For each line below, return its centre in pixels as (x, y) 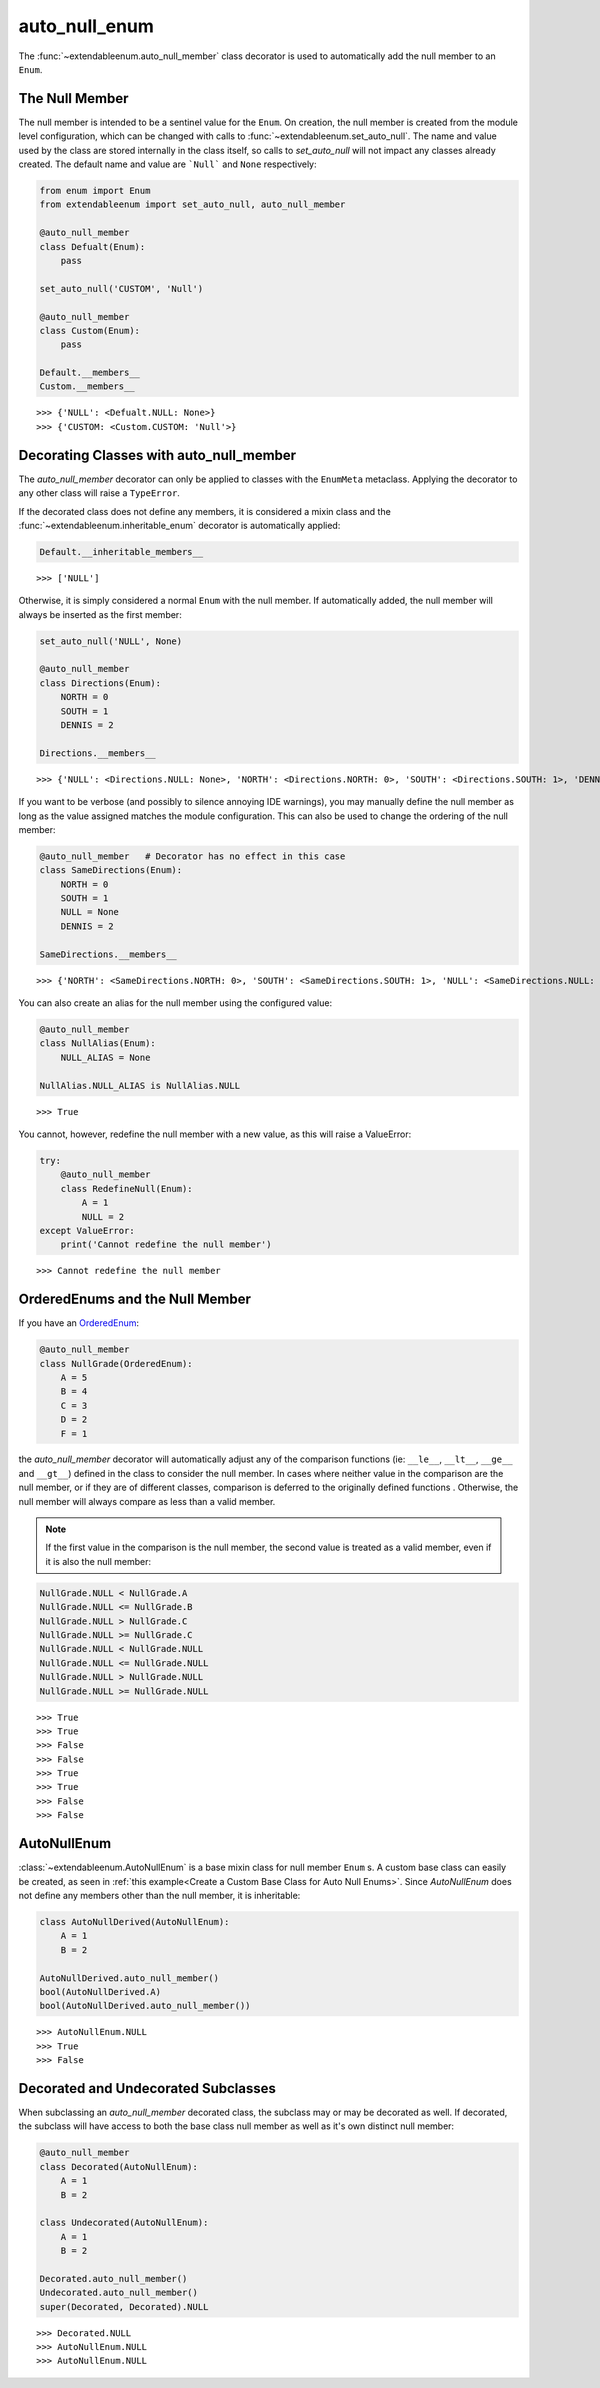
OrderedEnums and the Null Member (135, 1299)
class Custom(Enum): (89, 330)
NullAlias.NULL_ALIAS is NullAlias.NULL (139, 1085)
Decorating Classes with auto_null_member (157, 455)
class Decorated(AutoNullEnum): (119, 2166)
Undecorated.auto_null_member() (119, 2293)
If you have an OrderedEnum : (79, 1323)
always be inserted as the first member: (100, 614)
